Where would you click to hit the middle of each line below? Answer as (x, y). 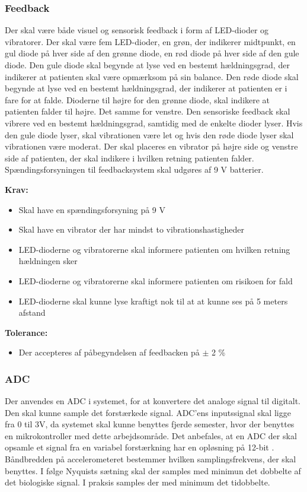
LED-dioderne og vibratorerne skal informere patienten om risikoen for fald (156, 280)
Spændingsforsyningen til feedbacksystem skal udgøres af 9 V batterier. (134, 169)
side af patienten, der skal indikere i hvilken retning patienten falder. (129, 158)
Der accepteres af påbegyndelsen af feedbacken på (109, 352)
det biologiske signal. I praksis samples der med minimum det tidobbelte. (137, 482)
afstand (32, 312)
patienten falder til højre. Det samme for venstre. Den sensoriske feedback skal (148, 111)
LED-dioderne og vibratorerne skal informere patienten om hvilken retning (154, 249)
